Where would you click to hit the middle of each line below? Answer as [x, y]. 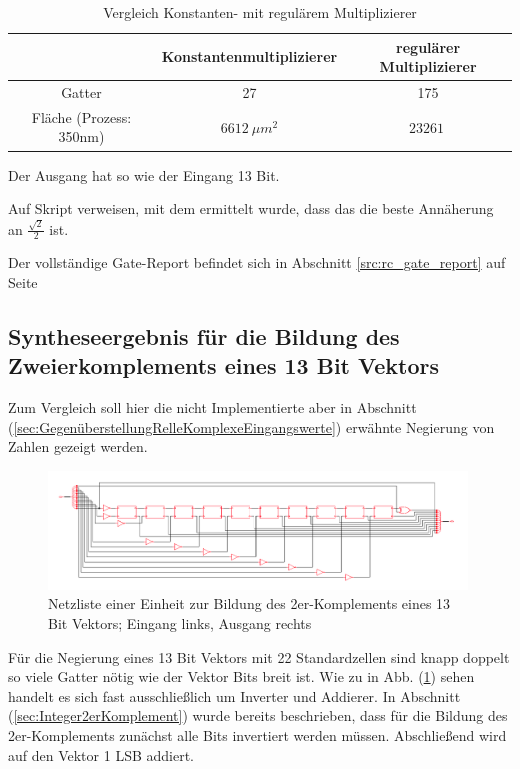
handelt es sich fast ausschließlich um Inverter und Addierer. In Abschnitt [234, 695]
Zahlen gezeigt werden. [78, 446]
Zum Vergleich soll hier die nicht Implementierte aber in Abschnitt [212, 407]
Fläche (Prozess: [81, 116]
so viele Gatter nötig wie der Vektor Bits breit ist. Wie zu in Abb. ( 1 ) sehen [241, 676]
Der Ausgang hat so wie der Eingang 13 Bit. [144, 174]
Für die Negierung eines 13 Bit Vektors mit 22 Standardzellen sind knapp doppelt [259, 656]
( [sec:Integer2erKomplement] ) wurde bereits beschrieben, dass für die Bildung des [258, 715]
